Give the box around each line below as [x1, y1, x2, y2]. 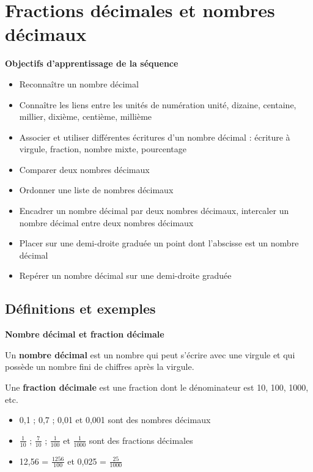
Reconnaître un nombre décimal [19, 77, 139, 90]
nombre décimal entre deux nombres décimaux [19, 216, 194, 229]
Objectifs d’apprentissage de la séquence [5, 57, 179, 70]
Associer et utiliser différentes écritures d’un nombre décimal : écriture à [19, 130, 290, 143]
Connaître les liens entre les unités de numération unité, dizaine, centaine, [19, 98, 296, 111]
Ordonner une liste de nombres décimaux [19, 183, 174, 196]
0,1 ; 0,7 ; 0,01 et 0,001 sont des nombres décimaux [19, 413, 211, 426]
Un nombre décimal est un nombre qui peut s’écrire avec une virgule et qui [5, 348, 295, 361]
